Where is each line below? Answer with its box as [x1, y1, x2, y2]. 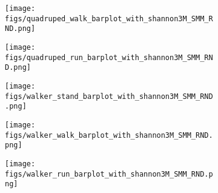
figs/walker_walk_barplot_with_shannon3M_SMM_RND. [5, 130, 213, 140]
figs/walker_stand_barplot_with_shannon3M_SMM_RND [5, 92, 213, 101]
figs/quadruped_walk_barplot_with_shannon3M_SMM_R [5, 14, 213, 23]
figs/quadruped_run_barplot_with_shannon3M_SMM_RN [5, 53, 213, 62]
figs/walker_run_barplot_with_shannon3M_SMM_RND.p [5, 169, 213, 178]
